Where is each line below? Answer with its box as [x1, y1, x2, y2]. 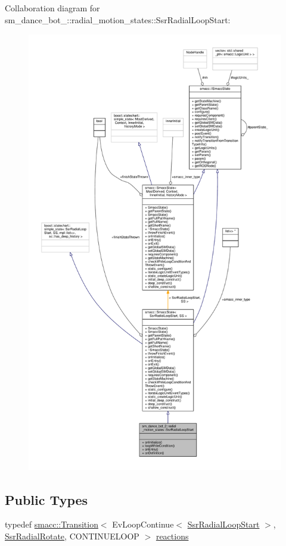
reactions [156, 529, 189, 542]
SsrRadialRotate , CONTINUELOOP [5, 529, 139, 542]
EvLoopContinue [112, 518, 174, 531]
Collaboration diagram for [5, 2, 100, 14]
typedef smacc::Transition [5, 518, 98, 531]
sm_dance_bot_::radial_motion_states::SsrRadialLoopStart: [5, 13, 231, 26]
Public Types [5, 490, 88, 508]
